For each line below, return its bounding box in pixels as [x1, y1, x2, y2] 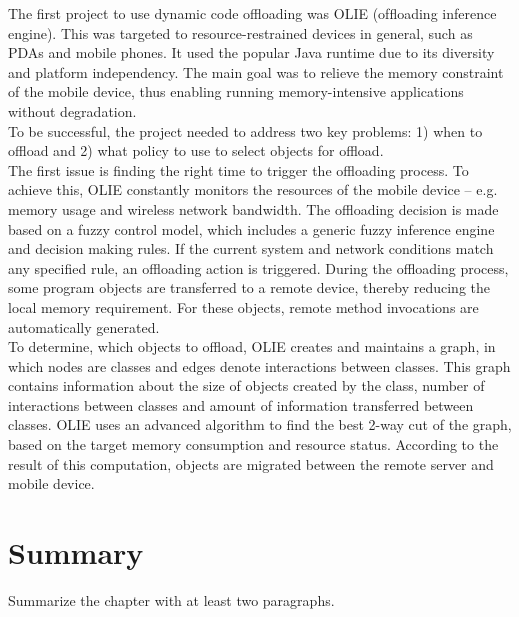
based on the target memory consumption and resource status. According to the [8, 434, 499, 455]
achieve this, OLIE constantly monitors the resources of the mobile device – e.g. [8, 179, 498, 200]
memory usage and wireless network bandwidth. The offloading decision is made [8, 198, 499, 219]
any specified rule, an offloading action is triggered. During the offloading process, [8, 257, 509, 278]
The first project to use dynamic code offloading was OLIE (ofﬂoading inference [8, 3, 497, 23]
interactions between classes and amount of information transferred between [8, 394, 474, 415]
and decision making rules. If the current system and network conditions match [8, 238, 494, 259]
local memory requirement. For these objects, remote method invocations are [8, 296, 479, 317]
